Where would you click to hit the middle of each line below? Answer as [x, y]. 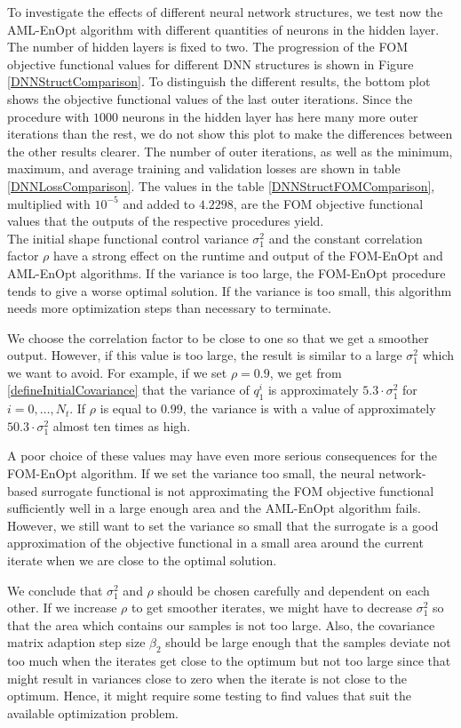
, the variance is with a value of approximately [309, 408]
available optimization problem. [93, 712]
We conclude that [55, 590]
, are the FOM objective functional [328, 203]
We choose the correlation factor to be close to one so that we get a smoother [218, 337]
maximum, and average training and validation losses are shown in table [204, 168]
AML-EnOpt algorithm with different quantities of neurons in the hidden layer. [223, 29]
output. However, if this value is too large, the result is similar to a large [205, 355]
